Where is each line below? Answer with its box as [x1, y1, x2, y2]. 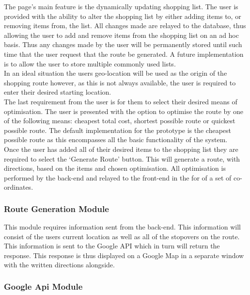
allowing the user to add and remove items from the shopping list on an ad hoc [4, 30, 239, 40]
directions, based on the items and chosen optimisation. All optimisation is [4, 163, 226, 173]
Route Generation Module [4, 202, 109, 214]
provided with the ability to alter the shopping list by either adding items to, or [4, 11, 241, 21]
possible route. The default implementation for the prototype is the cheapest [4, 125, 232, 135]
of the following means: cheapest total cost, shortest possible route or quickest [4, 115, 235, 126]
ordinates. [4, 182, 33, 192]
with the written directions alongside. [4, 260, 115, 270]
